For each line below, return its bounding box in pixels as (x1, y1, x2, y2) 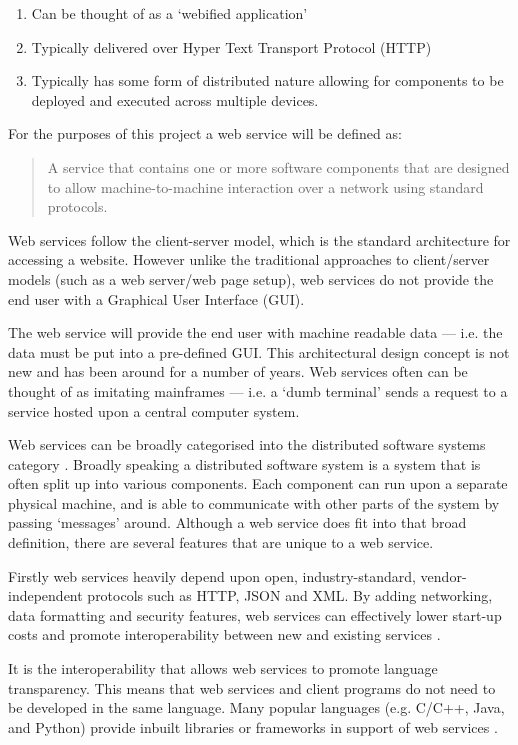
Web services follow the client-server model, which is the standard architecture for (8, 229, 511, 250)
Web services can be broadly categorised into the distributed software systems (8, 434, 486, 455)
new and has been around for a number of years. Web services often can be (8, 361, 468, 382)
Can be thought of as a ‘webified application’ (31, 3, 308, 23)
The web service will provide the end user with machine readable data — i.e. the (8, 322, 503, 343)
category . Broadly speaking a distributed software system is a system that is (8, 453, 481, 474)
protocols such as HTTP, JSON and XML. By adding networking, (87, 585, 493, 606)
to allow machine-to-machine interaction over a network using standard (47, 176, 484, 197)
